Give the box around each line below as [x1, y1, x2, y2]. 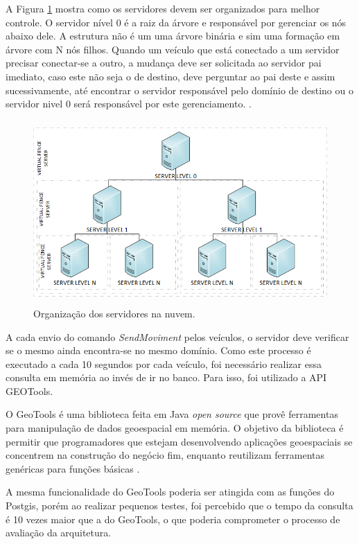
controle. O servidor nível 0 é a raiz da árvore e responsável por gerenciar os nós [6, 15, 347, 29]
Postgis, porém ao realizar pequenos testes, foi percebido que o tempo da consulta [6, 498, 353, 513]
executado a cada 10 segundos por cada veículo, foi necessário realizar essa [6, 356, 322, 371]
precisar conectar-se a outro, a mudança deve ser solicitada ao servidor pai [6, 55, 322, 70]
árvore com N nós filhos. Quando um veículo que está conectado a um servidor [6, 42, 340, 56]
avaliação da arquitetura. [6, 525, 112, 540]
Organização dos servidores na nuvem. [33, 306, 195, 320]
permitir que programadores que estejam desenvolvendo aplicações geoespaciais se [6, 434, 353, 448]
